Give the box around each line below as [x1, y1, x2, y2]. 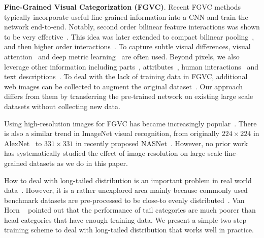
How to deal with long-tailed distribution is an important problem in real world [4, 175, 252, 185]
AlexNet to [4, 138, 42, 148]
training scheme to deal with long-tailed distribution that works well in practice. [4, 224, 254, 235]
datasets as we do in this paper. [29, 157, 128, 168]
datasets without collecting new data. [4, 100, 120, 111]
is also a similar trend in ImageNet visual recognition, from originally [4, 128, 220, 139]
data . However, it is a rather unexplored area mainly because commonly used [4, 185, 248, 195]
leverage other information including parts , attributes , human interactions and [4, 61, 259, 72]
